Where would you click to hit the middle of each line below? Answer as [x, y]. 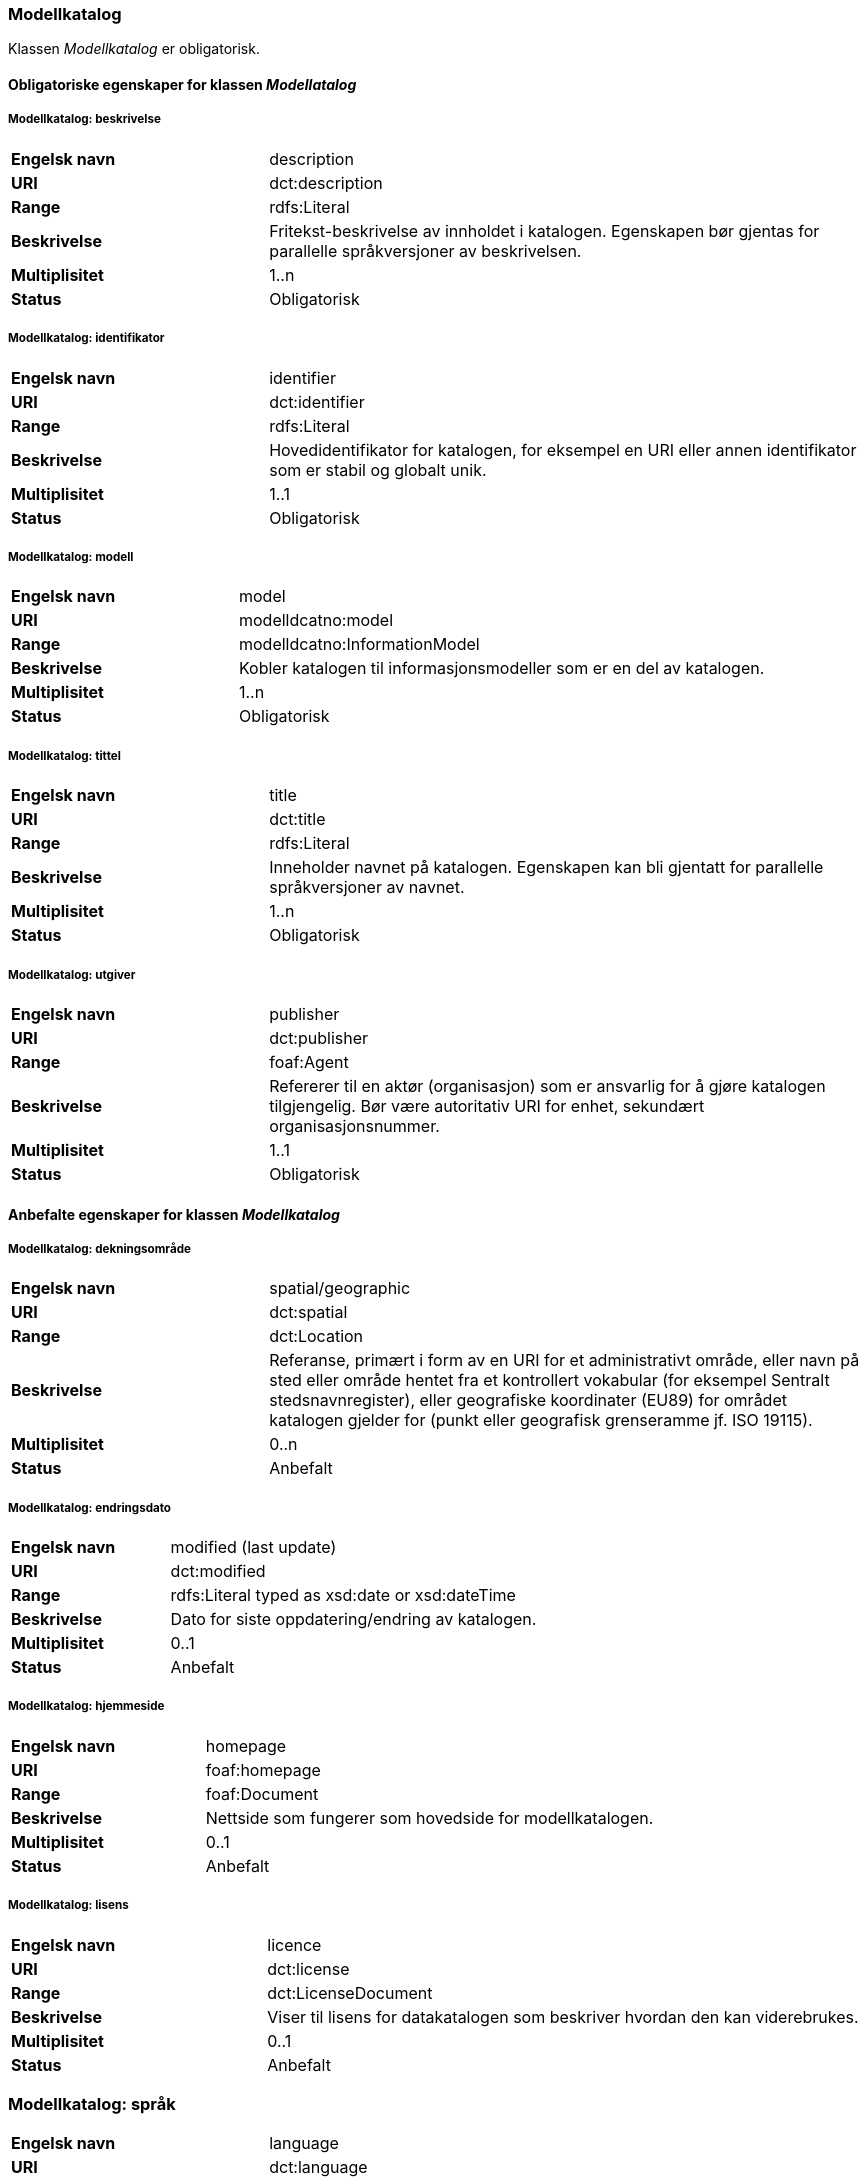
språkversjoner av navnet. [367, 887]
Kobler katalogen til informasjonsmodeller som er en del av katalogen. [501, 668]
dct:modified [218, 1571]
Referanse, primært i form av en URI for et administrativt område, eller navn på [564, 1360]
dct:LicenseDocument [350, 1992]
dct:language [318, 2167]
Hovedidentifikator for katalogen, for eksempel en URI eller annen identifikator [563, 449]
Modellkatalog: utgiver [72, 974]
